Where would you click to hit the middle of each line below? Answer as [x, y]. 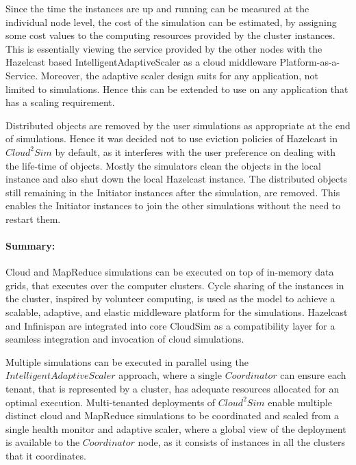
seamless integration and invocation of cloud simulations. [125, 339]
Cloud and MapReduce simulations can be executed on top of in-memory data [170, 272]
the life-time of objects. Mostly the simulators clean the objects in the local [163, 165]
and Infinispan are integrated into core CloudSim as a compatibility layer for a [170, 325]
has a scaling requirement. [60, 102]
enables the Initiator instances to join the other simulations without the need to [173, 205]
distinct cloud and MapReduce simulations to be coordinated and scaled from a [173, 415]
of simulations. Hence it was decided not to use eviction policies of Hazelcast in [171, 138]
